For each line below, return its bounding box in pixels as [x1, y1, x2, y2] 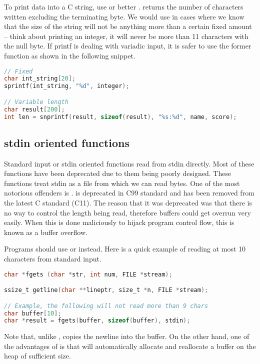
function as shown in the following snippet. [4, 50, 135, 60]
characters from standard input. [4, 253, 101, 264]
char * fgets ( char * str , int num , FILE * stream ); [4, 270, 172, 278]
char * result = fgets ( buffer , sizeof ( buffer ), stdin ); [4, 317, 190, 324]
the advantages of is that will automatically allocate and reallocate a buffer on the [4, 340, 256, 351]
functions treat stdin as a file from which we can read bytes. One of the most [4, 177, 240, 188]
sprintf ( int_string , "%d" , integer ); [4, 82, 129, 90]
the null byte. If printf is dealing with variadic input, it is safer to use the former [4, 40, 251, 51]
